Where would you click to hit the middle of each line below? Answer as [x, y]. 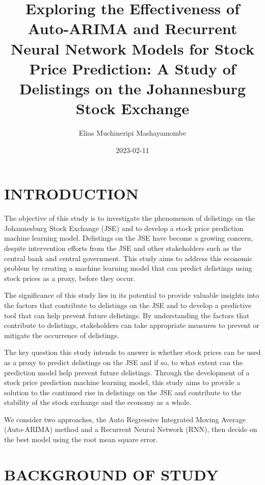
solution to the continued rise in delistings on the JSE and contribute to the [123, 392]
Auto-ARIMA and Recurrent [132, 28]
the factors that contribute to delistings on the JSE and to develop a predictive [128, 305]
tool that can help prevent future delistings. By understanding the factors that [127, 315]
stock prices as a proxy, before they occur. [70, 278]
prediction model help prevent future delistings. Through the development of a [127, 372]
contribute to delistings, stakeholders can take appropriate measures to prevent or [132, 325]
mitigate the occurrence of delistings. [62, 335]
